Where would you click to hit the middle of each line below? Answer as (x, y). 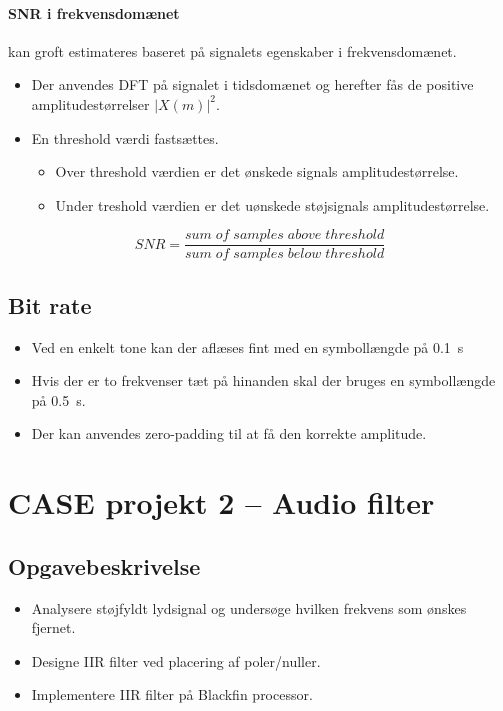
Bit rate (50, 304)
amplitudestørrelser (90, 103)
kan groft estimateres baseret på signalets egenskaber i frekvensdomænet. (232, 50)
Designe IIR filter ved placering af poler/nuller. (176, 660)
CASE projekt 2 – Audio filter (221, 502)
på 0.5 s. (58, 399)
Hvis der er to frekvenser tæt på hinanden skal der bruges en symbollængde (263, 380)
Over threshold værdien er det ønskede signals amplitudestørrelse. (257, 171)
